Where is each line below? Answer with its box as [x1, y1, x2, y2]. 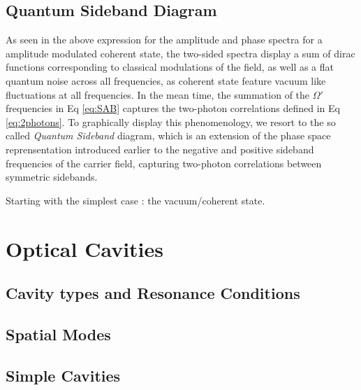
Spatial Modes [6, 323, 111, 344]
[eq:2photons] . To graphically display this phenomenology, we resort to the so [6, 114, 336, 129]
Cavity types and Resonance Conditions [6, 282, 300, 304]
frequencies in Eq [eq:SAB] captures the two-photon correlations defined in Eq [6, 101, 340, 116]
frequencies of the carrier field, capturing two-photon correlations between [6, 155, 322, 170]
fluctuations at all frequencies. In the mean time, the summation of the [6, 87, 310, 102]
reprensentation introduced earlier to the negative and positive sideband [6, 141, 314, 156]
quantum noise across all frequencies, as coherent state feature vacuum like [6, 73, 326, 88]
